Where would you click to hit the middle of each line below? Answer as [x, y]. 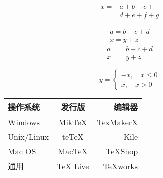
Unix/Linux [29, 137]
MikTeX [73, 122]
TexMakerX [117, 122]
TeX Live [73, 166]
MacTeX [73, 151]
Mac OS [22, 151]
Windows [24, 122]
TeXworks [120, 166]
